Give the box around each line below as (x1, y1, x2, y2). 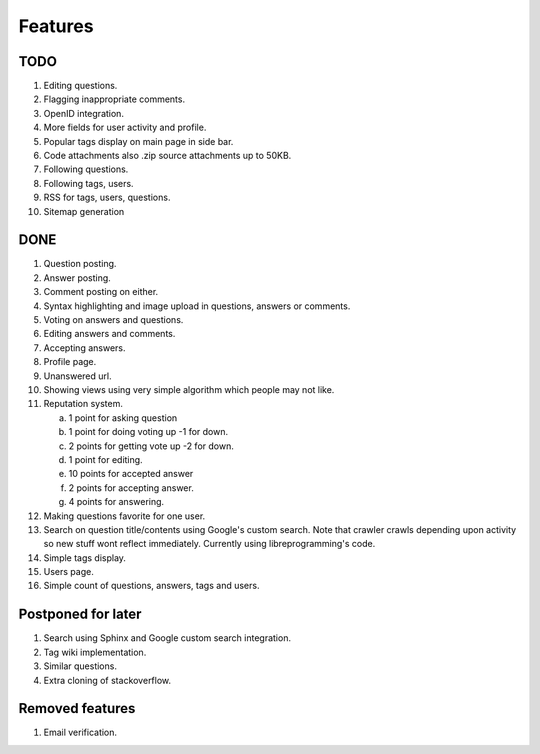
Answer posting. (43, 271, 112, 284)
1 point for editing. (68, 453, 144, 465)
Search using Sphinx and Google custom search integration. (43, 632, 292, 644)
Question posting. (43, 258, 117, 270)
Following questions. (43, 163, 129, 175)
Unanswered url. (43, 370, 112, 382)
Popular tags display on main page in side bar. (43, 135, 234, 147)
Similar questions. (43, 660, 117, 672)
